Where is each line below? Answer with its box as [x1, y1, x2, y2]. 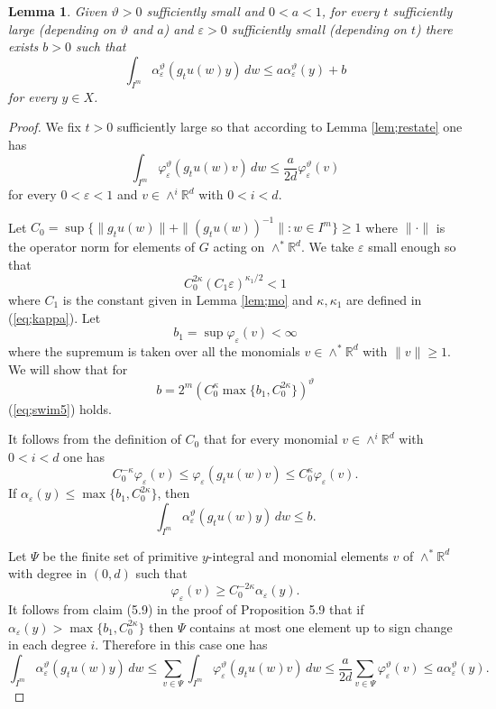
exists [8, 37, 39, 56]
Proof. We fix [8, 117, 81, 136]
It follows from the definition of [8, 429, 181, 448]
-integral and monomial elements [207, 546, 389, 565]
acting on [213, 237, 265, 256]
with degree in [8, 564, 87, 583]
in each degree [8, 635, 87, 654]
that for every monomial [203, 429, 338, 448]
